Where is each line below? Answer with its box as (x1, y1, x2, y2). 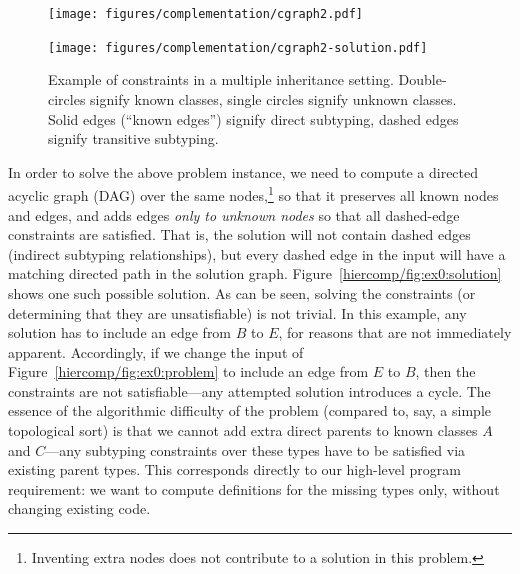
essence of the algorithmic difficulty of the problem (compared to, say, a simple (8, 400, 491, 421)
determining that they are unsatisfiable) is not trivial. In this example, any (8, 302, 467, 323)
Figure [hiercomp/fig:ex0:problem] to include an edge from (8, 361, 369, 382)
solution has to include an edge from (8, 322, 232, 343)
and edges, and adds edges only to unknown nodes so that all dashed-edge (8, 204, 460, 225)
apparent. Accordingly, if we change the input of (8, 341, 304, 362)
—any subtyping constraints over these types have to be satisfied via (45, 439, 466, 460)
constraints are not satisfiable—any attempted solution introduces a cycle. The (8, 380, 491, 401)
